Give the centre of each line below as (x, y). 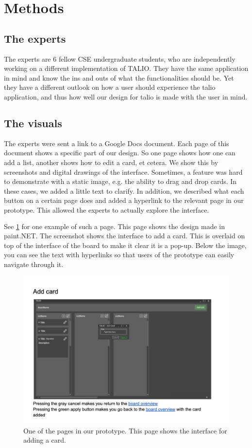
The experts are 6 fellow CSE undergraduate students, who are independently (120, 58)
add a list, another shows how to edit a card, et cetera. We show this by (111, 162)
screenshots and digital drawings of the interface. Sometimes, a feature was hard (123, 172)
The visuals (33, 123)
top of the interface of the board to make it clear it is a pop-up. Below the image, (125, 245)
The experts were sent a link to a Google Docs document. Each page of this (117, 143)
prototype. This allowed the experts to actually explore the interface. (107, 209)
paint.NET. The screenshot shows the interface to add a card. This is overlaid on (125, 236)
